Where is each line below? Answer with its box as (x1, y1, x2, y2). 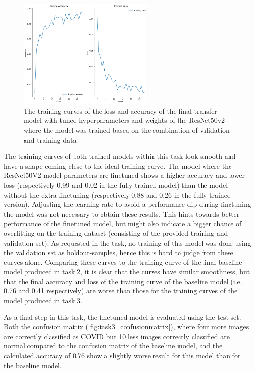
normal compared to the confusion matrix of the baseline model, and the (4, 341, 223, 351)
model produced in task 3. (4, 295, 82, 306)
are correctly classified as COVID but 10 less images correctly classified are (4, 331, 229, 341)
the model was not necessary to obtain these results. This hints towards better (4, 208, 240, 219)
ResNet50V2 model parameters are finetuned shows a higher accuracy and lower (4, 170, 245, 180)
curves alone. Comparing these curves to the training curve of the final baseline (4, 257, 242, 267)
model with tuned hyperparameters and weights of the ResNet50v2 (24, 115, 225, 125)
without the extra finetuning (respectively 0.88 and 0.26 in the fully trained (4, 189, 231, 200)
